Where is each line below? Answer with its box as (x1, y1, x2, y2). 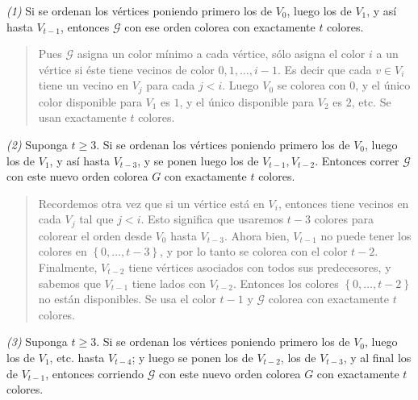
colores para (314, 210, 374, 227)
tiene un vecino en (38, 77, 129, 94)
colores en (38, 243, 87, 260)
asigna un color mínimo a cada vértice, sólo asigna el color (77, 45, 366, 62)
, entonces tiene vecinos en (278, 194, 409, 211)
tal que (79, 210, 114, 227)
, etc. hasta (49, 349, 105, 365)
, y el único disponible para (179, 93, 315, 110)
